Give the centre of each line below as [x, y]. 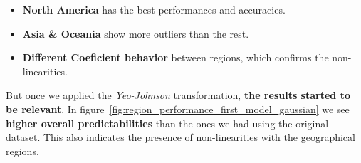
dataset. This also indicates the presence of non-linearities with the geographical [180, 137]
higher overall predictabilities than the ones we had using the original [167, 123]
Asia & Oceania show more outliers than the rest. [136, 33]
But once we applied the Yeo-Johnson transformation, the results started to [178, 95]
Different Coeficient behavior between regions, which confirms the [176, 57]
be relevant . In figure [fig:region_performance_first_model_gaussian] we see [178, 109]
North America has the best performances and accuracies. [154, 9]
